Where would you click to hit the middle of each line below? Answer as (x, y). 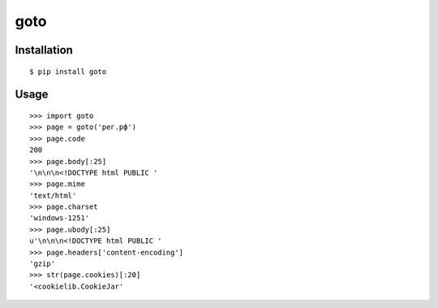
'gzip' (43, 264)
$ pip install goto (68, 72)
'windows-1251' (60, 218)
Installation (44, 50)
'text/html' (53, 195)
